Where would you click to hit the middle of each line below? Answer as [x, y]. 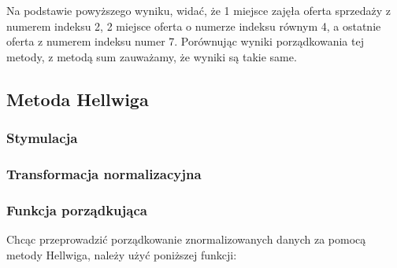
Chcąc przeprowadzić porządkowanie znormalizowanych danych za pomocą [186, 239]
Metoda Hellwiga [78, 99]
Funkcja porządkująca [77, 209]
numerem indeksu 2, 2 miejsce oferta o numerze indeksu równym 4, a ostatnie [194, 26]
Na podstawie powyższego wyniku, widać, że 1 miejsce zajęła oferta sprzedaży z [199, 10]
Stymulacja [42, 138]
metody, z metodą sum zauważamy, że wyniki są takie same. [152, 56]
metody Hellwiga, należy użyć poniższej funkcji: [122, 254]
